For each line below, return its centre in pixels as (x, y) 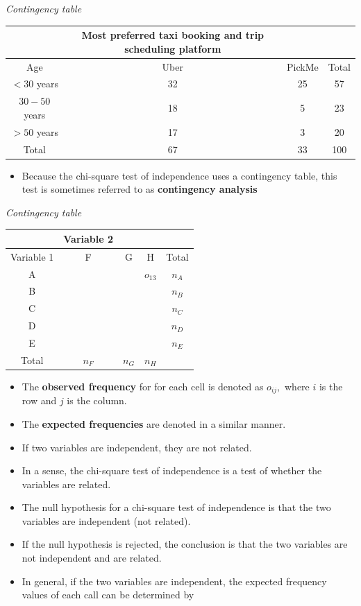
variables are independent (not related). (106, 520)
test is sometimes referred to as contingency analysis (140, 189)
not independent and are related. (92, 558)
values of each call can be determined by (108, 595)
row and (39, 400)
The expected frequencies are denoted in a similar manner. (154, 423)
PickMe (302, 66)
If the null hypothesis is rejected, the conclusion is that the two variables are (185, 544)
